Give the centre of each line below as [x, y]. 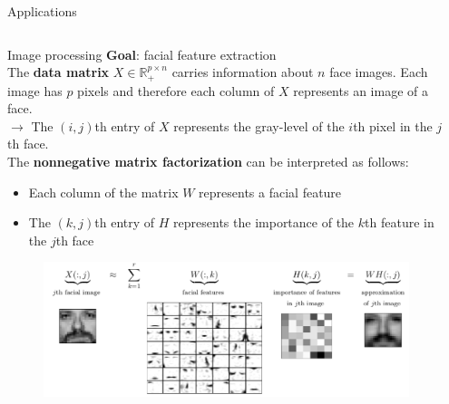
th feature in [400, 222]
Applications [42, 11]
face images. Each [379, 72]
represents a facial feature [270, 192]
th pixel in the [393, 125]
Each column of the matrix [103, 192]
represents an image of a [361, 90]
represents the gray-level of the [259, 125]
